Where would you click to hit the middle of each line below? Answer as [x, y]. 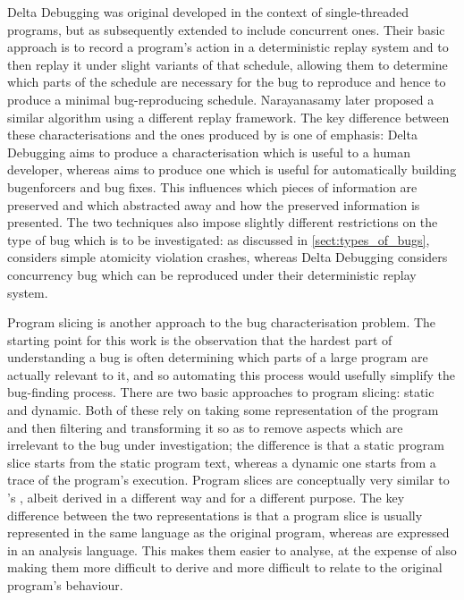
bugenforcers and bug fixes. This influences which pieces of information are [212, 186]
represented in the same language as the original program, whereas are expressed [228, 532]
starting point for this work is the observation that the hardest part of [200, 339]
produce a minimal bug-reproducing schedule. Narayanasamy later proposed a [221, 99]
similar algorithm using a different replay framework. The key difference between [228, 117]
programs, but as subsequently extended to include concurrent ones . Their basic [226, 29]
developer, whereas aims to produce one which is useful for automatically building [232, 169]
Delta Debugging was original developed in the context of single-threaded [208, 12]
